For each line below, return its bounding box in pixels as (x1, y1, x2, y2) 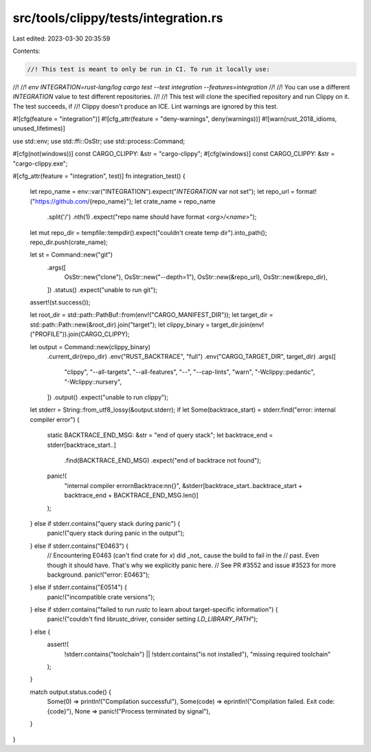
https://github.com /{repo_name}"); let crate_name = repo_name (34, 197, 216, 206)
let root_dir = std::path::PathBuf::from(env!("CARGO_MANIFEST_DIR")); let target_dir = (30, 311, 274, 319)
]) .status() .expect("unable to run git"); (47, 285, 158, 294)
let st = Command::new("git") (30, 251, 113, 259)
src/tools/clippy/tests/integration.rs (12, 10, 223, 25)
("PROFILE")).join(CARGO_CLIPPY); (30, 330, 130, 338)
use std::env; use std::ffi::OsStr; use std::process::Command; (12, 137, 185, 145)
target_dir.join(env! (211, 320, 265, 329)
